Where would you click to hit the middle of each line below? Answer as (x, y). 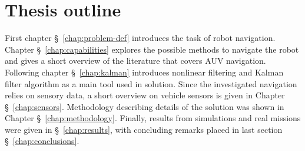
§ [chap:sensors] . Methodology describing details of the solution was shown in (145, 106)
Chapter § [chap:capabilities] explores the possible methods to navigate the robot (152, 49)
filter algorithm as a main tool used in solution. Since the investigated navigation (151, 83)
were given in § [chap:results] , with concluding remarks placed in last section (144, 129)
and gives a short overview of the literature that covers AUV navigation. (135, 61)
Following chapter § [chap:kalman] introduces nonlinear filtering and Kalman (144, 72)
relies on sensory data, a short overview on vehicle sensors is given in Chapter (145, 95)
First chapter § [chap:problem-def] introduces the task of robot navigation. (140, 38)
